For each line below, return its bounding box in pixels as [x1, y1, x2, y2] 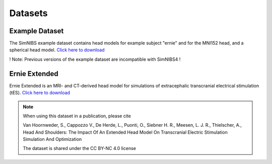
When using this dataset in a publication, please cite [23, 113, 131, 119]
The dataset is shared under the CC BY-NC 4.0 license [23, 145, 136, 151]
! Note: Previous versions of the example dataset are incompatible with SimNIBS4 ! [9, 56, 181, 62]
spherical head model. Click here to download [9, 47, 105, 53]
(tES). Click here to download [9, 90, 70, 96]
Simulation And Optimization [23, 136, 82, 142]
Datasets [9, 8, 48, 19]
